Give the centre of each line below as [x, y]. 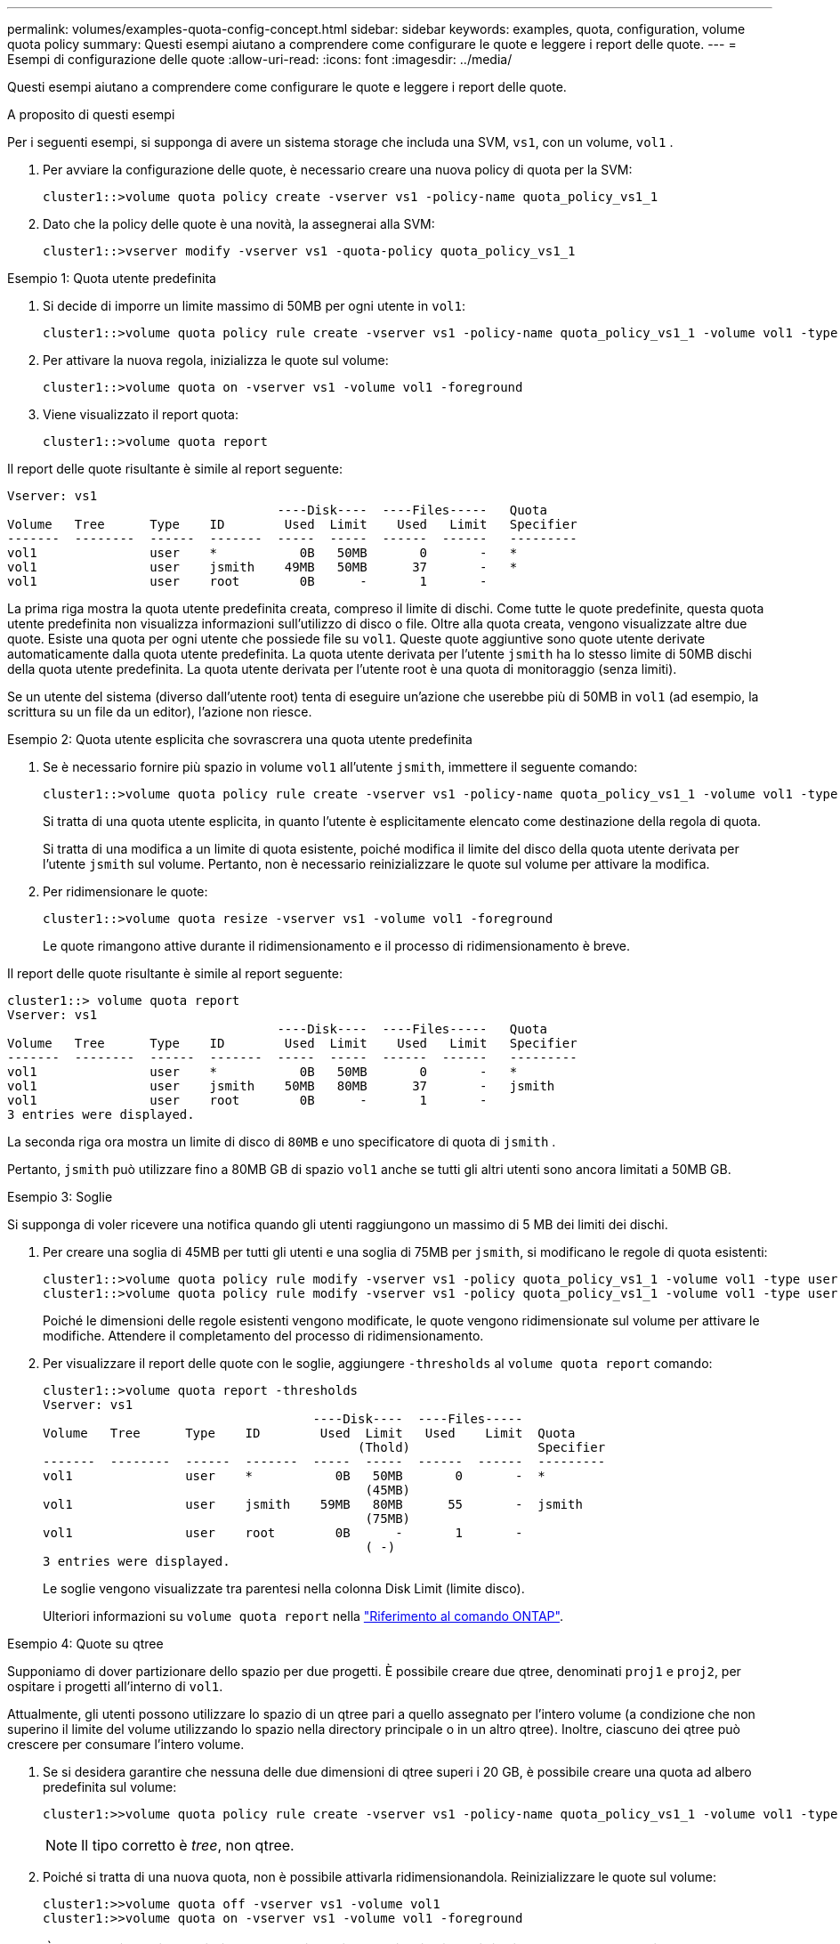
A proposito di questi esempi [91, 114]
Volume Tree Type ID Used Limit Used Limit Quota [309, 1433]
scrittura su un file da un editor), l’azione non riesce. [160, 712]
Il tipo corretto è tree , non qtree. [188, 1845]
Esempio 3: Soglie [60, 1197]
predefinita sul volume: [110, 1787]
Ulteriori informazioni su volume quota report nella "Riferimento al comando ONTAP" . [303, 1616]
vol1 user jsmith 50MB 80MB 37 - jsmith [281, 1086]
